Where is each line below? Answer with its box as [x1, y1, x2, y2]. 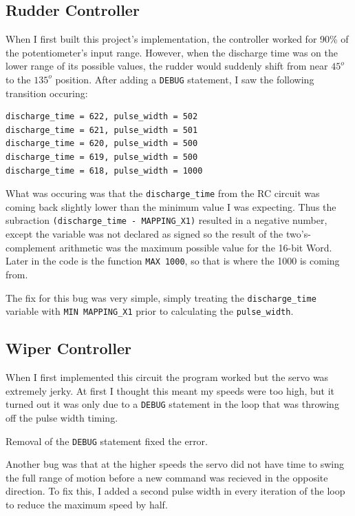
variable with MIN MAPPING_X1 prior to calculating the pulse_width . [6, 304, 294, 318]
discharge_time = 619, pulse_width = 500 [6, 152, 198, 163]
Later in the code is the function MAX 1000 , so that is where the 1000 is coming [6, 254, 340, 268]
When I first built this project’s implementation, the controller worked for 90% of [6, 32, 349, 46]
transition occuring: [6, 85, 88, 100]
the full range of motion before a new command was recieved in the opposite [6, 470, 328, 484]
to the [6, 72, 31, 86]
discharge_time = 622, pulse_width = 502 [6, 112, 198, 122]
